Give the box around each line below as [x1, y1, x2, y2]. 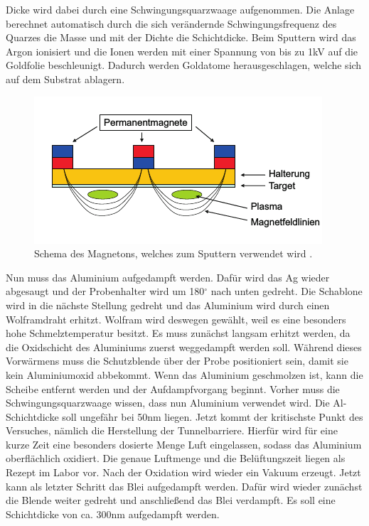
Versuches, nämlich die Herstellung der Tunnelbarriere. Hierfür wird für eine [6, 423, 338, 438]
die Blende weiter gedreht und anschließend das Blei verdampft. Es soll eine [6, 493, 336, 508]
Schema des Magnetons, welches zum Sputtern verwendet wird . [34, 246, 313, 261]
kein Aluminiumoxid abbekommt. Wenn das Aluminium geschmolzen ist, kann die [6, 367, 363, 382]
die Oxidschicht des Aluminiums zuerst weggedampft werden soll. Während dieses [6, 339, 362, 354]
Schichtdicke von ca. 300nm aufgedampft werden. [6, 506, 220, 521]
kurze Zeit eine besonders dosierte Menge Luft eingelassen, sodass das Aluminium [6, 436, 362, 451]
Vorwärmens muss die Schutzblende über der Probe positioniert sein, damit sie [6, 353, 348, 368]
